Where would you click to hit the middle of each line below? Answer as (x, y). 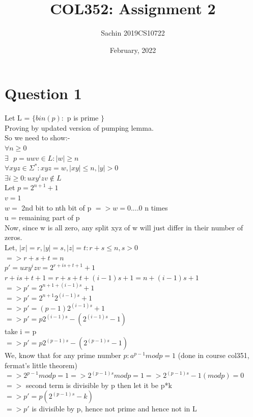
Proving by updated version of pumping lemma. (79, 127)
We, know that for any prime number (63, 355)
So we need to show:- (37, 138)
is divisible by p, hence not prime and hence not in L (114, 409)
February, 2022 (133, 50)
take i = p (21, 331)
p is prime (83, 118)
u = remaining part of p (42, 217)
